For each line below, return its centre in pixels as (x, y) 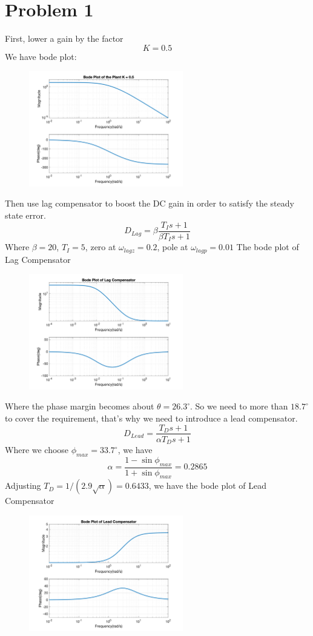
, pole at (173, 247)
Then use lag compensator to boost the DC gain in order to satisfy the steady (150, 203)
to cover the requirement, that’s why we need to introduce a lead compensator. (151, 418)
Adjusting (23, 485)
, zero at (100, 247)
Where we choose (37, 450)
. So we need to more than (239, 406)
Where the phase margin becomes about (80, 406)
